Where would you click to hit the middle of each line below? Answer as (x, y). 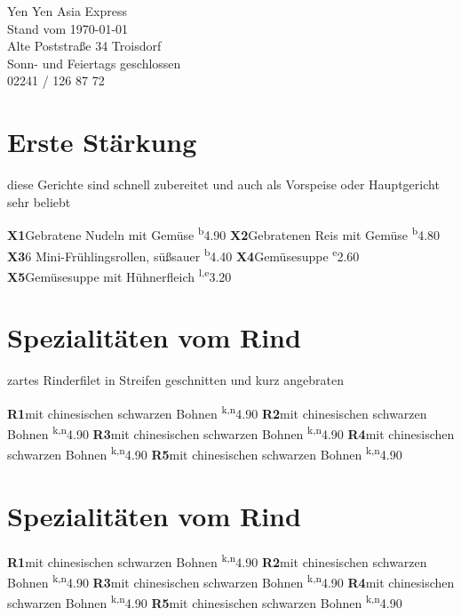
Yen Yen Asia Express (68, 11)
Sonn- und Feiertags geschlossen (94, 63)
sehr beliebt (39, 201)
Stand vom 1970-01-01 (68, 28)
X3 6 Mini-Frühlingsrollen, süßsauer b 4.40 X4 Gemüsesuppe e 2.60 (183, 254)
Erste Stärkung (102, 142)
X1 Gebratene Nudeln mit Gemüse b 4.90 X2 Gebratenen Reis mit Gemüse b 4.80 (224, 233)
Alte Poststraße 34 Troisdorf (84, 46)
